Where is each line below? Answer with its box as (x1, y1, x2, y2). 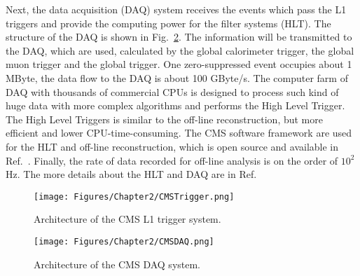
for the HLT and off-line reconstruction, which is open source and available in (6, 139, 339, 153)
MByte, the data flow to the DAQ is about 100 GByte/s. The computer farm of (6, 70, 348, 85)
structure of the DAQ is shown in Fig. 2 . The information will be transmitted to (6, 29, 352, 44)
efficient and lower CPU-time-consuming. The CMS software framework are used (6, 125, 352, 140)
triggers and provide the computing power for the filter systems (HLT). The (6, 15, 331, 30)
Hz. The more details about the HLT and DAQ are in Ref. (6, 167, 257, 181)
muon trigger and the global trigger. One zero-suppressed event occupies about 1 (6, 57, 352, 71)
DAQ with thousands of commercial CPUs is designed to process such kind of (6, 84, 339, 99)
